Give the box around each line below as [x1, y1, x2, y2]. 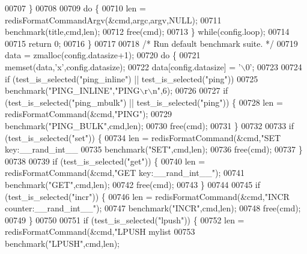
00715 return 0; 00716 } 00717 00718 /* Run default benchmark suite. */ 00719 [5, 37, 298, 49]
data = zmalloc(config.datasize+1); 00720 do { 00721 [5, 49, 201, 61]
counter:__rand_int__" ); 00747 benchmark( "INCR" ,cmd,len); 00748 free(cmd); [5, 202, 301, 214]
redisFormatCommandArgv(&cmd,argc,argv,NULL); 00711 [5, 13, 222, 26]
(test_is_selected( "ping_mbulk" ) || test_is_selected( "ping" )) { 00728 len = [5, 95, 283, 108]
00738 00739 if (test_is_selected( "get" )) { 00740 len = [5, 154, 205, 167]
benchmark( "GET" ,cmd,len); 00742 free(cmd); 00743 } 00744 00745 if [5, 178, 261, 190]
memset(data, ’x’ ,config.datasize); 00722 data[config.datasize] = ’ [5, 60, 241, 73]
